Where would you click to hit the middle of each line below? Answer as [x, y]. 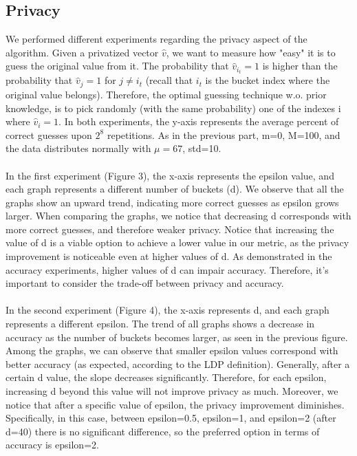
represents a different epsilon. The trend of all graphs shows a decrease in [160, 324]
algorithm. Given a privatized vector [82, 52]
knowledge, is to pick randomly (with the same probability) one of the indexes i [173, 108]
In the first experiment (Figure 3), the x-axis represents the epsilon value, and [170, 175]
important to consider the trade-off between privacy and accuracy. [145, 283]
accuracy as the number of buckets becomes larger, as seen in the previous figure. [177, 337]
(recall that [169, 80]
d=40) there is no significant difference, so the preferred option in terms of [163, 431]
